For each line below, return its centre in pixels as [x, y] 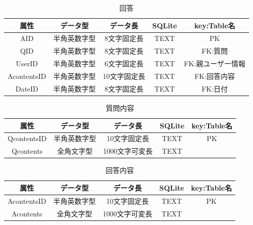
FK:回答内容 [215, 76]
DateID [27, 88]
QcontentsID [27, 138]
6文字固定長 [124, 63]
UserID [27, 63]
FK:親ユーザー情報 [215, 63]
